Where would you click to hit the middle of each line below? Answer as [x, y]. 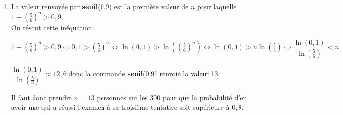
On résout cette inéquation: [52, 27]
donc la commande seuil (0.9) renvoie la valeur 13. [144, 73]
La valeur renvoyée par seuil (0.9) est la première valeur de [100, 6]
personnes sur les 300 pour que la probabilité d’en [172, 97]
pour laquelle [217, 6]
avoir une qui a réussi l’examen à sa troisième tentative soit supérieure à [120, 107]
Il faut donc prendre [41, 97]
